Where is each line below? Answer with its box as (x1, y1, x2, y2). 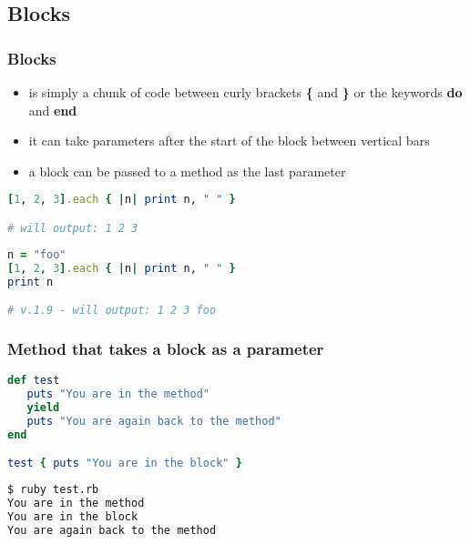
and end (28, 100, 77, 119)
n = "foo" (7, 247, 66, 261)
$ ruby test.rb (7, 483, 99, 497)
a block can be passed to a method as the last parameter (28, 161, 346, 180)
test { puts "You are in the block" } (7, 457, 242, 470)
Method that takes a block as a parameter (7, 337, 324, 359)
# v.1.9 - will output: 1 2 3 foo (7, 304, 217, 317)
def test (7, 374, 60, 388)
